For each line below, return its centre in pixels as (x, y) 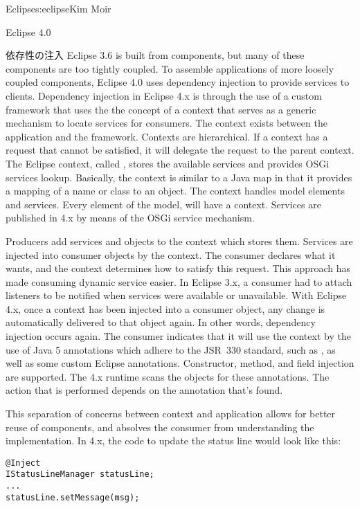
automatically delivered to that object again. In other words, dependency (161, 322)
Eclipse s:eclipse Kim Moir (58, 8)
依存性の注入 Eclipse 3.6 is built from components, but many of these (155, 55)
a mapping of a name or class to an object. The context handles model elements (175, 191)
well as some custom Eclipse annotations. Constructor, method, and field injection (180, 363)
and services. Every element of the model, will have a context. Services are (163, 204)
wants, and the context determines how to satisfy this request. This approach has (178, 268)
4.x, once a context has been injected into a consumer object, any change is (165, 308)
